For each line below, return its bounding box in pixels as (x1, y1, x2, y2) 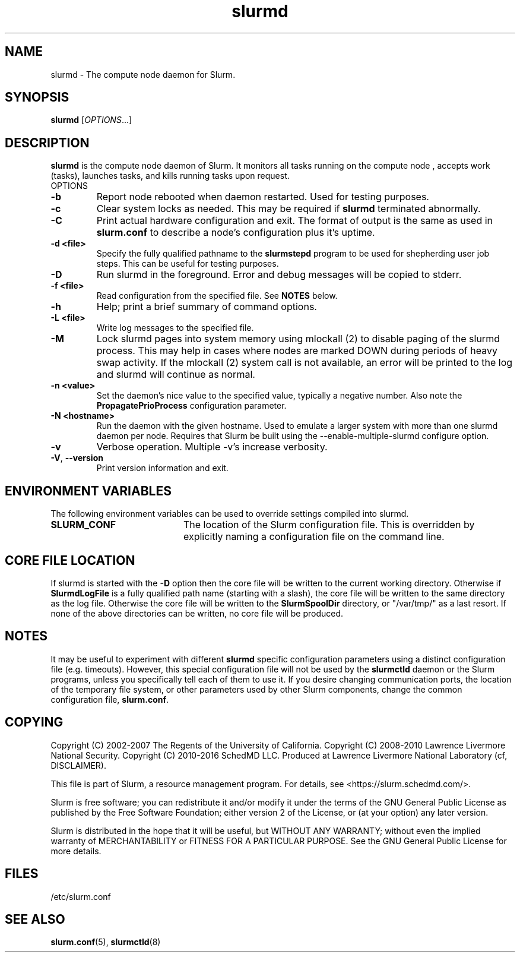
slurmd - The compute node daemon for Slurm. (50, 69, 236, 80)
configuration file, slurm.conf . (50, 694, 169, 705)
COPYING (5, 715, 64, 730)
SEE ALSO (5, 911, 65, 927)
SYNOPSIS (5, 90, 69, 105)
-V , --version (50, 453, 103, 463)
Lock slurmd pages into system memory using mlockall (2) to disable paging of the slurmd (96, 333, 500, 345)
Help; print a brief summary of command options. (96, 301, 317, 313)
